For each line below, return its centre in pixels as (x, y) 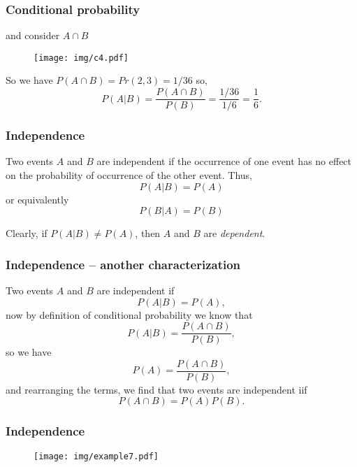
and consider (33, 35)
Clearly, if (27, 233)
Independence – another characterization (123, 264)
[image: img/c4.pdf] (81, 58)
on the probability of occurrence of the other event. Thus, (129, 174)
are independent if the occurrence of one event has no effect (224, 161)
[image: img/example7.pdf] (96, 456)
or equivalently (37, 199)
